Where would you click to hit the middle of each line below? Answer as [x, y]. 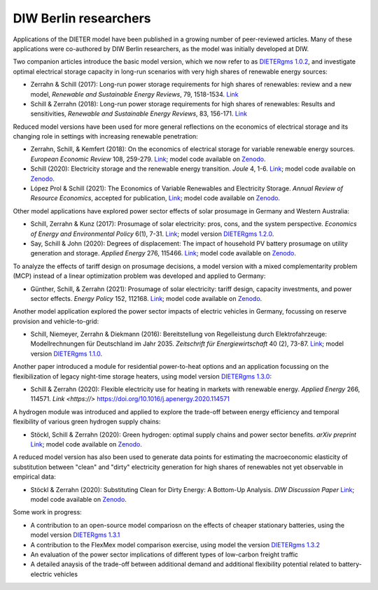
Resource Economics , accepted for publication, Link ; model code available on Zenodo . [155, 198]
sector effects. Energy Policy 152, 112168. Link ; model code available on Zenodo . [146, 298]
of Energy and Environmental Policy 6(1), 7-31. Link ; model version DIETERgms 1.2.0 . [152, 234]
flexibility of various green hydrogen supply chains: [87, 422]
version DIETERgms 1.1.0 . [66, 353]
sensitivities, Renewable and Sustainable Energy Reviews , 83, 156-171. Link [139, 114]
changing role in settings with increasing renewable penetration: [106, 136]
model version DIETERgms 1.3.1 [75, 535]
